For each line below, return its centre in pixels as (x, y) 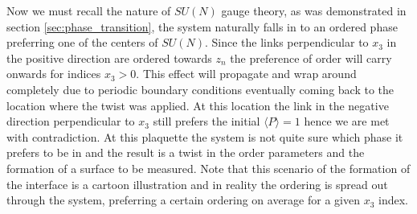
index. (393, 200)
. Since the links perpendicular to (287, 42)
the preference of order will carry (311, 58)
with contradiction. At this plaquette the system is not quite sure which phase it (205, 136)
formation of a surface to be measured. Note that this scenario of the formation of (208, 168)
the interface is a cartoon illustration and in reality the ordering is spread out (197, 184)
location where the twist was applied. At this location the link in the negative (198, 105)
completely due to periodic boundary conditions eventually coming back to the (200, 89)
